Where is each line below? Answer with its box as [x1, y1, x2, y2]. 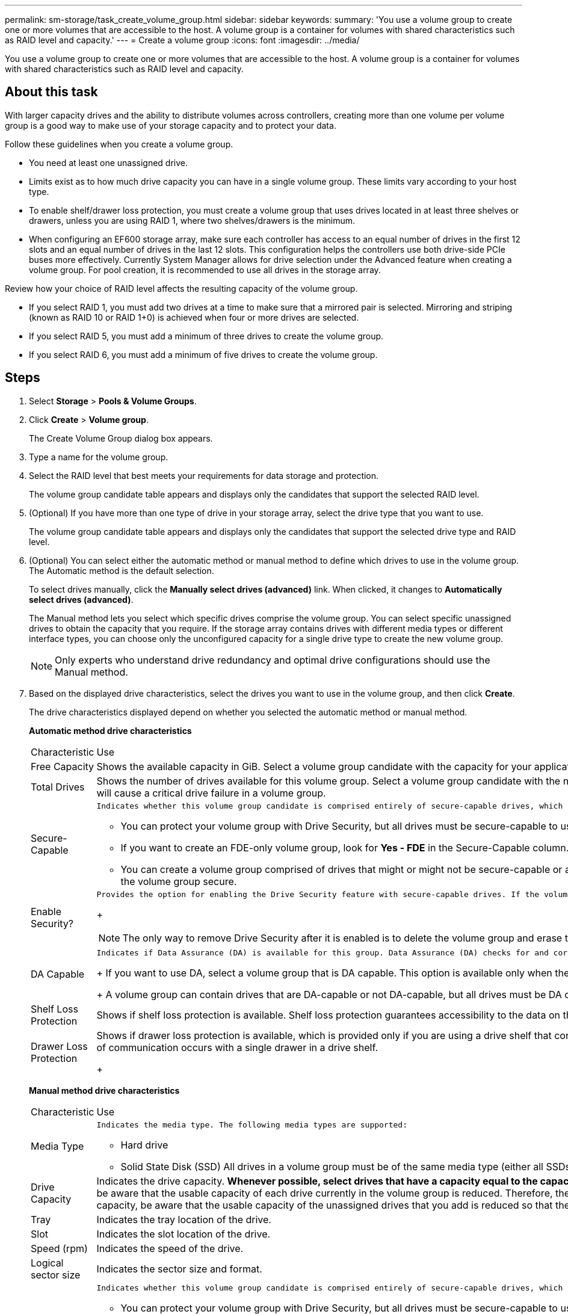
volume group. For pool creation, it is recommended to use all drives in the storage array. [29, 264, 381, 275]
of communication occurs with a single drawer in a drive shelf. [96, 1041, 378, 1053]
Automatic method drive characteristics [29, 725, 192, 736]
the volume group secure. [120, 875, 237, 887]
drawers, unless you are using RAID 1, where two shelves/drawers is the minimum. [29, 215, 356, 226]
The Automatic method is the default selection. [29, 565, 214, 576]
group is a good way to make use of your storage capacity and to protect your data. [5, 120, 336, 131]
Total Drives [31, 780, 85, 793]
